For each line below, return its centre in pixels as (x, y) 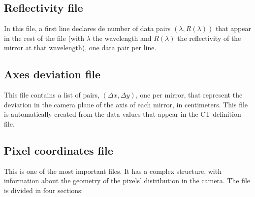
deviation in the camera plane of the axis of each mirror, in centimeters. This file (126, 104)
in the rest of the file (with (44, 38)
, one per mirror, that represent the (189, 95)
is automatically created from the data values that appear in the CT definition (123, 114)
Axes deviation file (52, 74)
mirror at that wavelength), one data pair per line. (80, 48)
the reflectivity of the (209, 38)
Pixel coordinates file (59, 150)
